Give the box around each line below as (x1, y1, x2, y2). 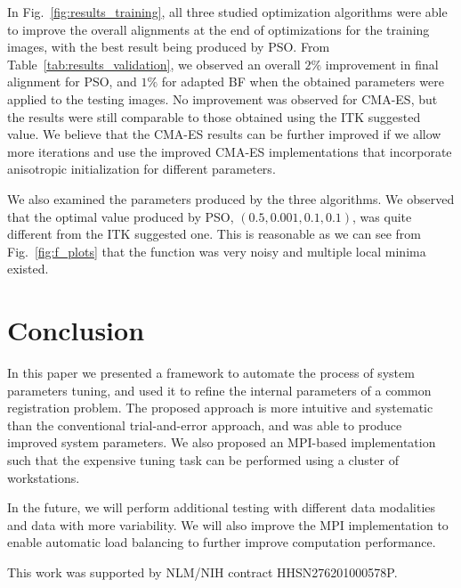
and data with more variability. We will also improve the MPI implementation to (7, 515, 449, 534)
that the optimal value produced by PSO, (7, 207, 234, 225)
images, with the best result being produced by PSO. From (7, 37, 330, 56)
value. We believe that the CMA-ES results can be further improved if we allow (7, 125, 441, 143)
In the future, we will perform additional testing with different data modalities (7, 498, 436, 517)
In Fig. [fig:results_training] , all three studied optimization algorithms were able (7, 3, 448, 20)
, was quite (352, 207, 412, 225)
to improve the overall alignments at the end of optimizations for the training (7, 20, 430, 38)
